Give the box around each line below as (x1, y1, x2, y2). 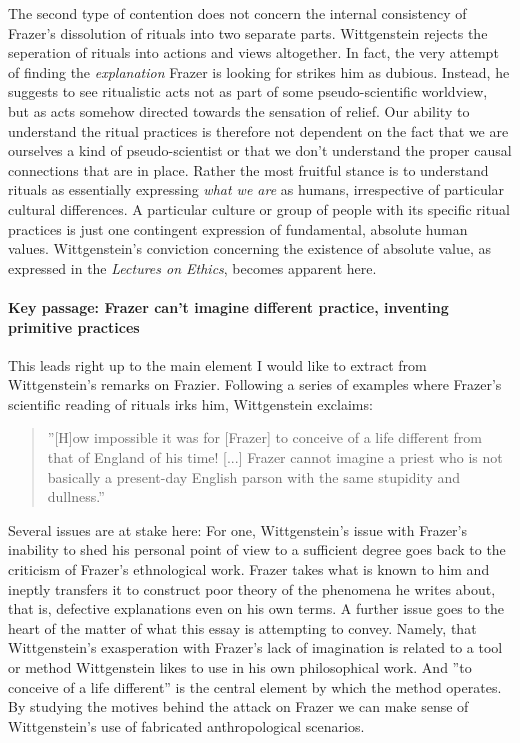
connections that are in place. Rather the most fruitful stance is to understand (8, 159, 489, 180)
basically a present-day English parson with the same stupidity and (47, 466, 460, 487)
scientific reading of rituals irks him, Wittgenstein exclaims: (8, 393, 373, 414)
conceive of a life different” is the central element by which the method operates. (8, 676, 502, 697)
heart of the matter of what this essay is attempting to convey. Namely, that (8, 617, 477, 638)
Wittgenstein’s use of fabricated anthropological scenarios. (8, 715, 365, 736)
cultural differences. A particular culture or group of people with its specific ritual (8, 198, 510, 219)
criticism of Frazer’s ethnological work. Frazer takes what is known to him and (8, 559, 490, 580)
